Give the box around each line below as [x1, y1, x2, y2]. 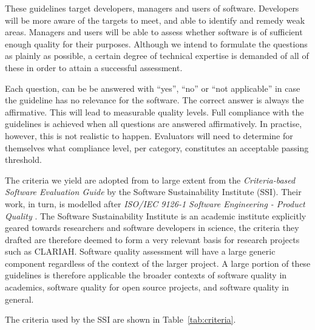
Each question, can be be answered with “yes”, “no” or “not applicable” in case [5, 81, 300, 94]
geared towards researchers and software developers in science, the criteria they [5, 221, 299, 234]
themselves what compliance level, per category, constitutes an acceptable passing [5, 141, 309, 154]
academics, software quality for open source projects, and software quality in [5, 281, 290, 294]
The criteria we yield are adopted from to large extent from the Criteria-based [5, 173, 296, 186]
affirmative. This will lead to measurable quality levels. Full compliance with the [5, 105, 304, 118]
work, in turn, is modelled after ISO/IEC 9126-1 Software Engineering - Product [5, 197, 305, 210]
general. [5, 292, 34, 305]
